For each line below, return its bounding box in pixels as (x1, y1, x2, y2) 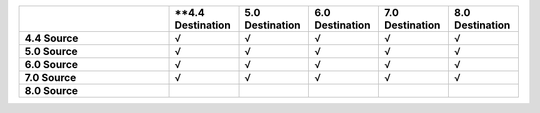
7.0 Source (24, 71, 77, 84)
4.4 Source (24, 31, 79, 45)
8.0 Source (24, 84, 79, 97)
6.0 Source (24, 58, 79, 71)
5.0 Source (24, 45, 79, 58)
